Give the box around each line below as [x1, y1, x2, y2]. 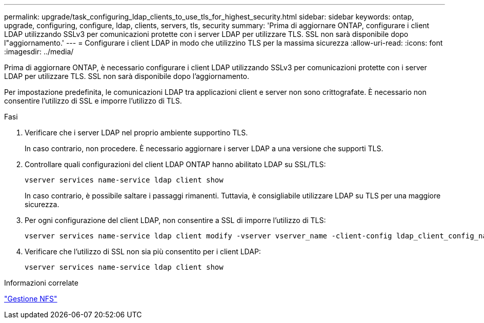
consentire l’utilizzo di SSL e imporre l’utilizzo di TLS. [4, 96, 182, 105]
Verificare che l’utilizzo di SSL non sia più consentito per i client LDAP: [25, 247, 261, 256]
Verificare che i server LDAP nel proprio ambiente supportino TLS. [25, 128, 248, 137]
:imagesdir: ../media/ [4, 47, 74, 56]
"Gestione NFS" [4, 294, 57, 303]
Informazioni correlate [4, 278, 78, 287]
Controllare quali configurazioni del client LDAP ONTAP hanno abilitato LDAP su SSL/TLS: [25, 160, 326, 169]
